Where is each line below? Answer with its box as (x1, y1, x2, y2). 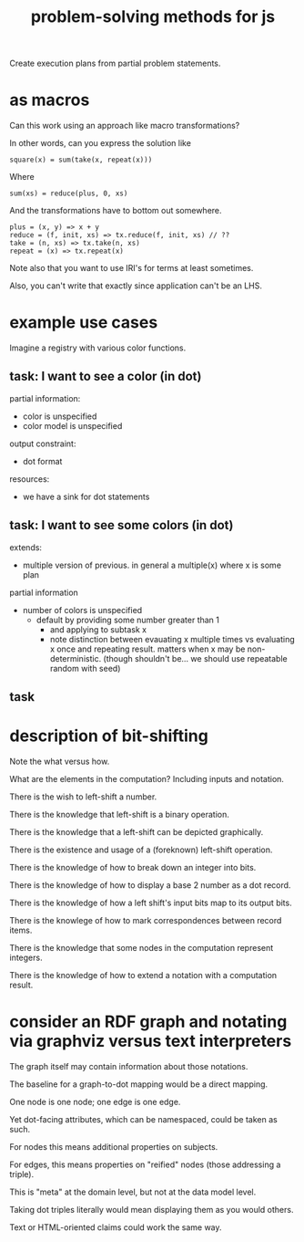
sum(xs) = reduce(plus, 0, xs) (9, 189, 128, 198)
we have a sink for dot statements (22, 491, 150, 502)
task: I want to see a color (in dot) (9, 369, 202, 384)
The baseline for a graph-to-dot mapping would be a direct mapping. (9, 1079, 269, 1090)
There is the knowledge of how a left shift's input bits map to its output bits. (9, 897, 293, 909)
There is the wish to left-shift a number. (9, 791, 157, 802)
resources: (9, 473, 50, 485)
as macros (9, 89, 90, 110)
